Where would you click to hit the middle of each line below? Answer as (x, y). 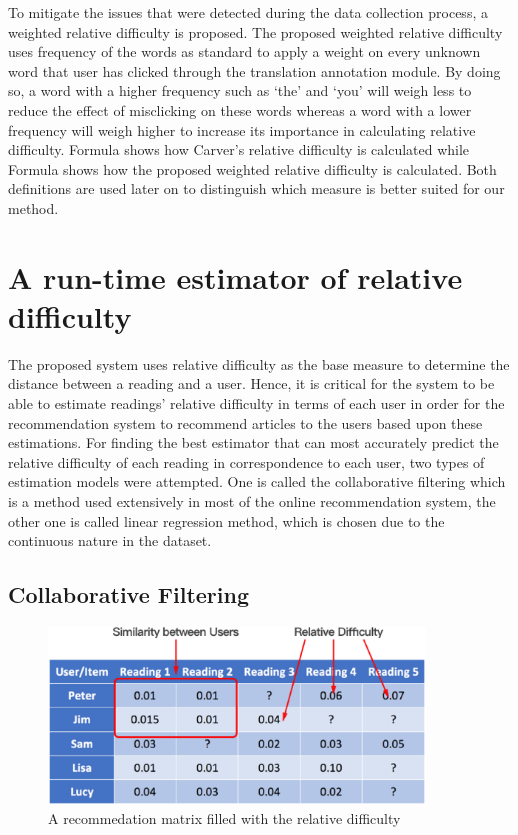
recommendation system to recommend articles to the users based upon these (245, 422)
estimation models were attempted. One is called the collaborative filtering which (257, 481)
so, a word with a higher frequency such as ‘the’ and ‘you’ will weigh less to (240, 90)
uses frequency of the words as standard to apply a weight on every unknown (244, 51)
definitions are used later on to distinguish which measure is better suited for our (256, 188)
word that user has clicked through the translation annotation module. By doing (254, 70)
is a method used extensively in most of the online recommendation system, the (252, 501)
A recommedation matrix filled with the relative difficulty (224, 818)
